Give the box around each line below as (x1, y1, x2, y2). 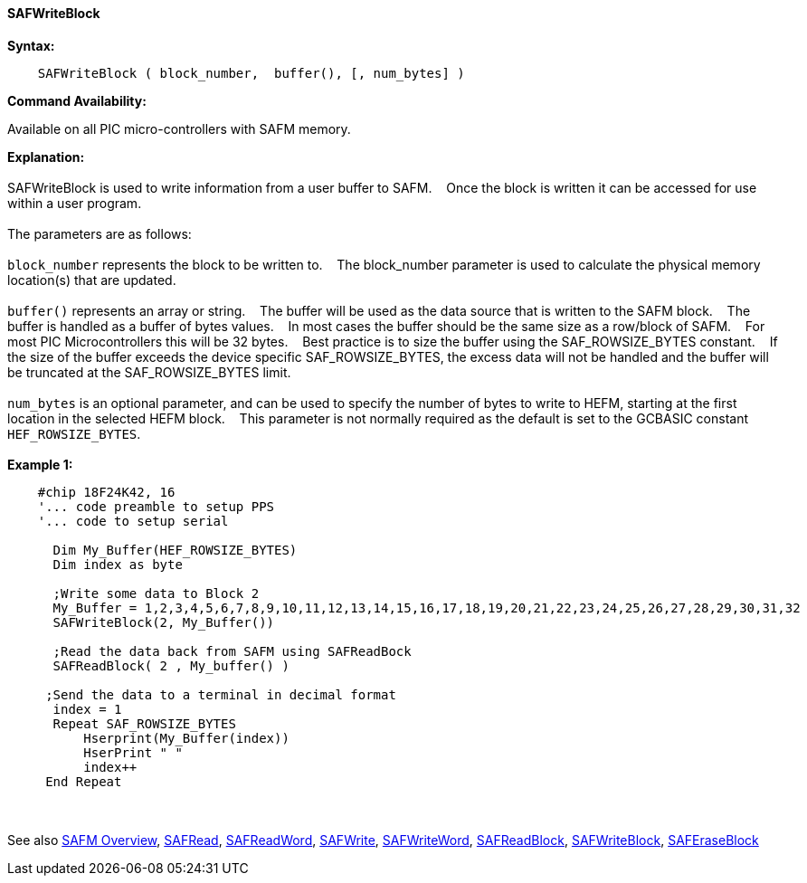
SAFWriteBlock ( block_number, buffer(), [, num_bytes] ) (37, 65, 465, 81)
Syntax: (7, 37, 55, 53)
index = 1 (52, 701, 122, 717)
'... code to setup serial (37, 513, 229, 528)
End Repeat (45, 774, 122, 789)
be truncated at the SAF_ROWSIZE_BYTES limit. (7, 364, 291, 380)
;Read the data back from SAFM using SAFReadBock (52, 643, 412, 659)
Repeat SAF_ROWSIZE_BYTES (52, 716, 236, 731)
